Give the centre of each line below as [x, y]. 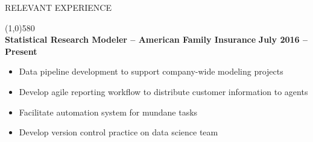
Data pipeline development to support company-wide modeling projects [151, 71]
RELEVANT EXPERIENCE [58, 7]
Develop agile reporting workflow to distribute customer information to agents [163, 91]
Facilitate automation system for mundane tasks [108, 112]
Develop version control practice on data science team [119, 132]
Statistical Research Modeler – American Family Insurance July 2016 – [156, 39]
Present [21, 51]
